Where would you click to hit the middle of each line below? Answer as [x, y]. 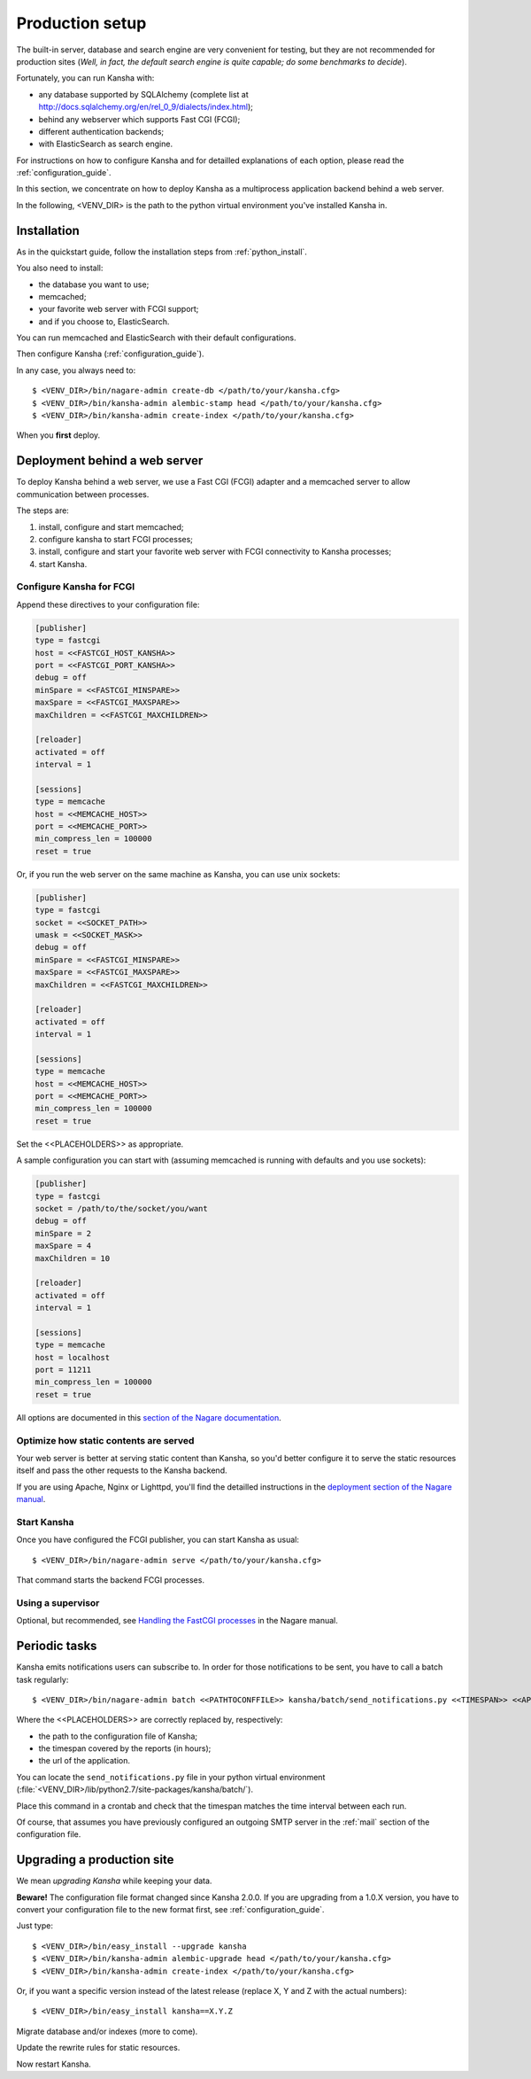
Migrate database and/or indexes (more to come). [107, 2031]
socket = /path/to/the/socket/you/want [121, 1208]
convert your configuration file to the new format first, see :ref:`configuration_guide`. [170, 1910]
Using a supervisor [58, 1602]
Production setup [81, 23]
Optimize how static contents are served [105, 1440]
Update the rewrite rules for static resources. [98, 2048]
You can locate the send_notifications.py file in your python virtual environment [171, 1777]
